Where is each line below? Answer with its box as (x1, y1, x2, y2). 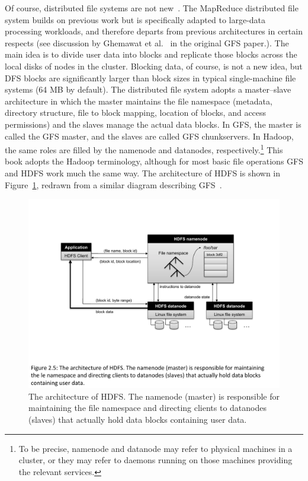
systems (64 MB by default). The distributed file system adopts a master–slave (5, 83, 291, 96)
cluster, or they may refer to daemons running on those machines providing (18, 454, 293, 466)
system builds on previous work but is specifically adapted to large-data (5, 13, 266, 26)
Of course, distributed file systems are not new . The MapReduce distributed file (5, 2, 299, 14)
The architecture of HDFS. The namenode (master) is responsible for (28, 390, 280, 402)
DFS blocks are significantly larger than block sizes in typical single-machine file (5, 71, 296, 84)
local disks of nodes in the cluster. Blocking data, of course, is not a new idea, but (5, 59, 303, 72)
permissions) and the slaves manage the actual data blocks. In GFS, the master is (5, 118, 301, 130)
